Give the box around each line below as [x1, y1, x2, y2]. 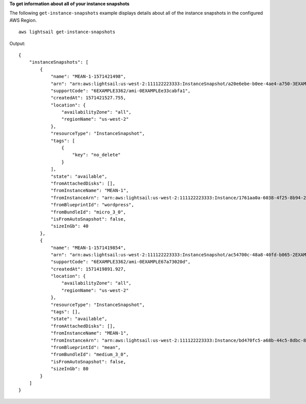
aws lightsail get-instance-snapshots [18, 29, 116, 35]
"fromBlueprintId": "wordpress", [50, 202, 135, 208]
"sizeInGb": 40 [50, 223, 89, 229]
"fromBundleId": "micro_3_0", [50, 209, 126, 215]
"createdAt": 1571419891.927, [50, 266, 126, 272]
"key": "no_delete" [72, 152, 121, 158]
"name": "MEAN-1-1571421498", [50, 74, 126, 79]
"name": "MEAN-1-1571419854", [50, 245, 126, 251]
